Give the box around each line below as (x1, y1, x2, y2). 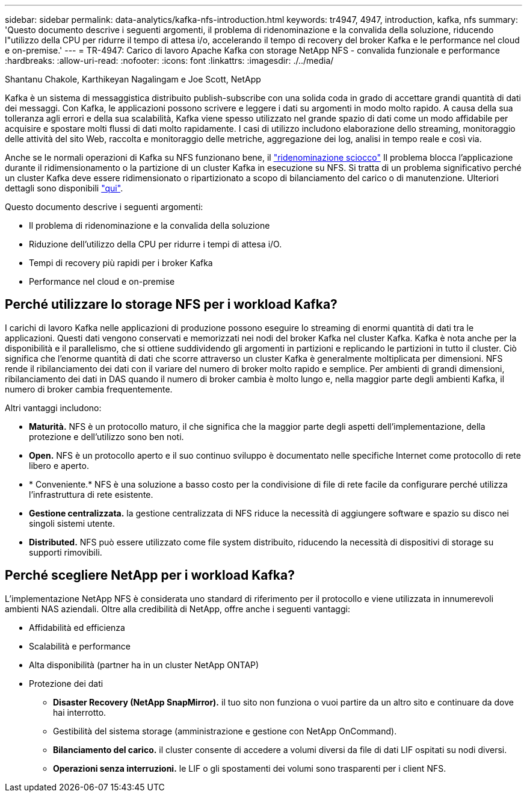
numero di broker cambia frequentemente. (5, 383, 173, 394)
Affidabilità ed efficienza (29, 622, 125, 633)
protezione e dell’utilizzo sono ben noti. (29, 431, 184, 442)
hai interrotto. (53, 707, 106, 718)
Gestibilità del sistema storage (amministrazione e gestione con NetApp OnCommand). (53, 725, 397, 736)
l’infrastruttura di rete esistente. (29, 489, 153, 500)
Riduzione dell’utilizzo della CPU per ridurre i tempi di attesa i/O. (29, 239, 282, 249)
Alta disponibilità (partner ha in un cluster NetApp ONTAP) (29, 659, 259, 670)
